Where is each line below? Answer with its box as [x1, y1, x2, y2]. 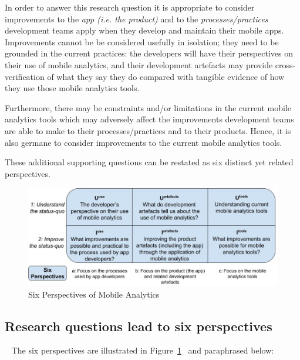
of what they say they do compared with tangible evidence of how [47, 70, 285, 82]
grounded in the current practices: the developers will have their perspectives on [5, 47, 293, 59]
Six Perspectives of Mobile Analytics [28, 288, 160, 300]
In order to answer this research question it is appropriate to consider [5, 1, 255, 13]
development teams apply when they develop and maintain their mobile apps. [5, 24, 284, 36]
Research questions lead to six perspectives [5, 316, 272, 335]
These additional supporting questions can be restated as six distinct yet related [5, 156, 294, 168]
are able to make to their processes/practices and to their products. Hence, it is [5, 124, 291, 136]
